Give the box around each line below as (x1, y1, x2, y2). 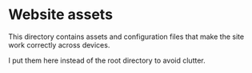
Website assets (8, 6, 114, 24)
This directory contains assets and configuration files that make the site (8, 32, 245, 41)
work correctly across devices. (8, 40, 110, 49)
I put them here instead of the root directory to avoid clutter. (8, 56, 206, 65)
